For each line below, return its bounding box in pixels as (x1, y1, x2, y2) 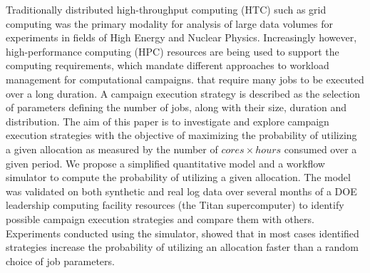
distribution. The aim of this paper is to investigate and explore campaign (6, 113, 329, 128)
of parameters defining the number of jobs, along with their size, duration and (6, 100, 347, 115)
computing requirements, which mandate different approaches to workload (6, 58, 329, 73)
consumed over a (284, 141, 357, 156)
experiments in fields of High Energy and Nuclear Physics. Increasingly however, (6, 30, 357, 45)
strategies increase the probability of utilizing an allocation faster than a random (6, 239, 359, 254)
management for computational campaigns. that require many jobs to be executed (6, 71, 364, 86)
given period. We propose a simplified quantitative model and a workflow (6, 155, 325, 170)
